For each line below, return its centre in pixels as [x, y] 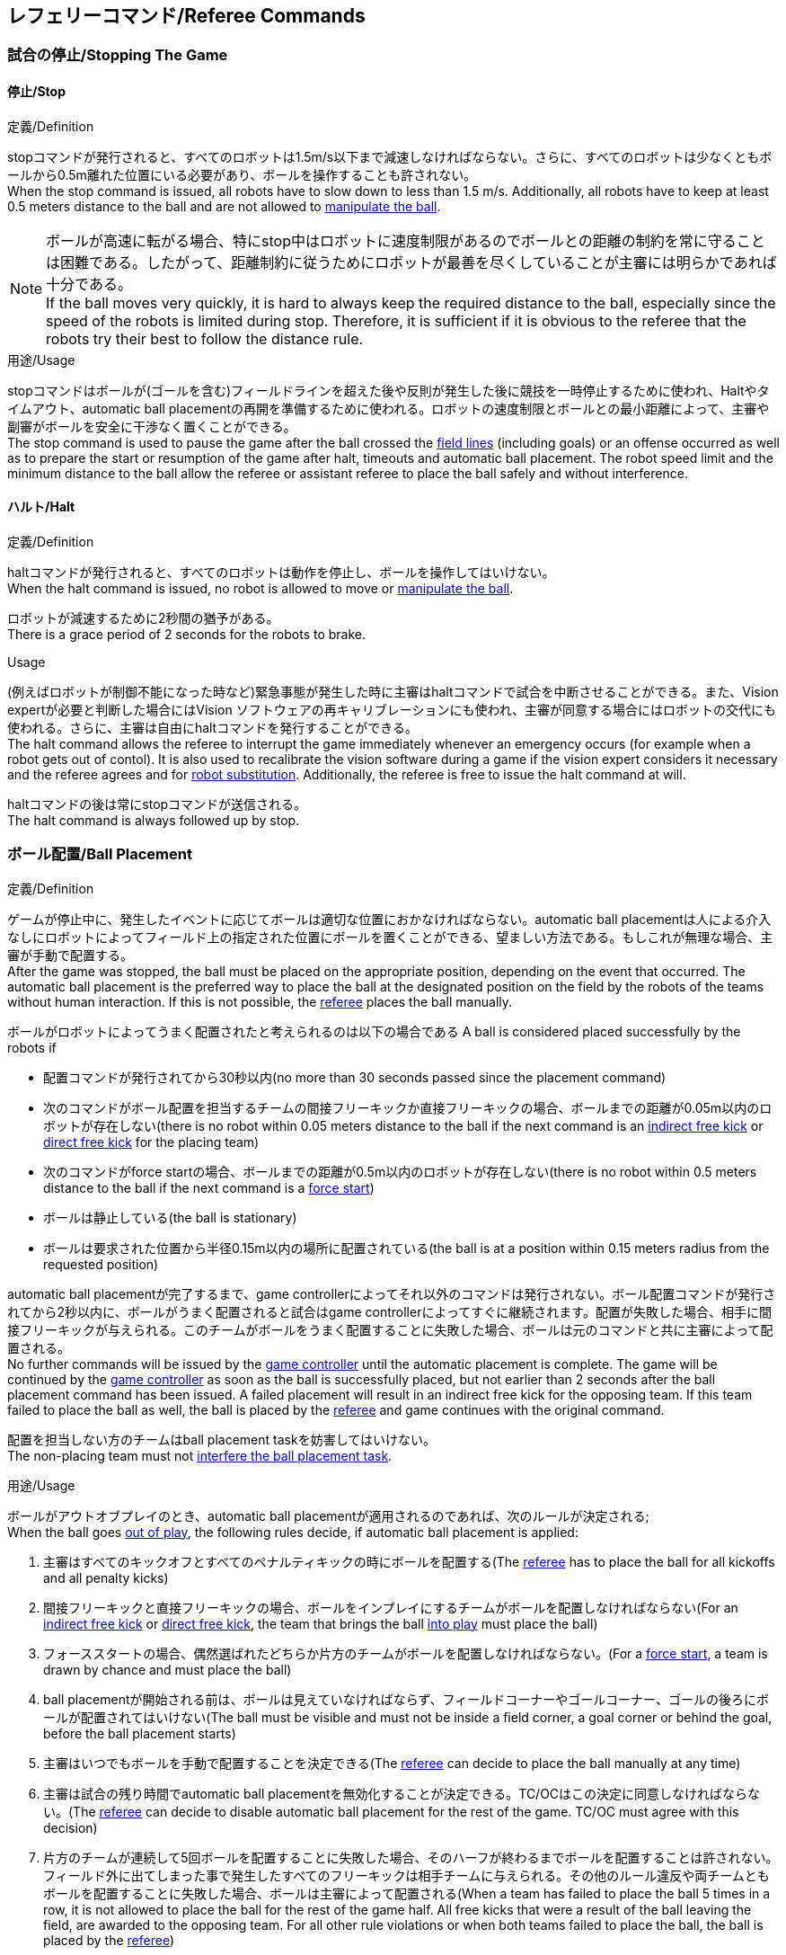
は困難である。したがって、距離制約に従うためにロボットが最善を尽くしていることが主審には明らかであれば [411, 262]
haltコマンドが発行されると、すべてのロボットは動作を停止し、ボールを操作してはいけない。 [281, 572]
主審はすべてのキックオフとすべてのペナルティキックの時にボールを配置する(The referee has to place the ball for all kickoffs [409, 1561]
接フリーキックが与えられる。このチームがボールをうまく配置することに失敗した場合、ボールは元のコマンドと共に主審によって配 [390, 1329]
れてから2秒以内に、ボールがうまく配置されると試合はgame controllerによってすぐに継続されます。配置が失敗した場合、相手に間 [389, 1311]
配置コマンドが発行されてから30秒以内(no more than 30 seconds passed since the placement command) [355, 1077]
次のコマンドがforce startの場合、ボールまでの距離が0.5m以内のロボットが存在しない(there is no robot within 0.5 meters [400, 1171]
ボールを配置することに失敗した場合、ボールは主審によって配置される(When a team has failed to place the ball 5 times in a [407, 1893]
